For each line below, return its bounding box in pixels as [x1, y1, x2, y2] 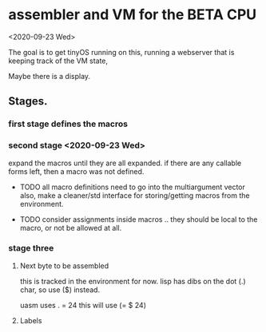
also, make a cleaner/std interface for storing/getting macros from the [19, 190, 250, 200]
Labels [19, 315, 42, 325]
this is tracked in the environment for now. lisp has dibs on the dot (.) [19, 276, 246, 286]
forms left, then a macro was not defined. [8, 166, 145, 176]
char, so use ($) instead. [19, 285, 101, 294]
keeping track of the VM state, [8, 56, 109, 65]
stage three [8, 243, 54, 254]
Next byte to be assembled [19, 261, 109, 271]
